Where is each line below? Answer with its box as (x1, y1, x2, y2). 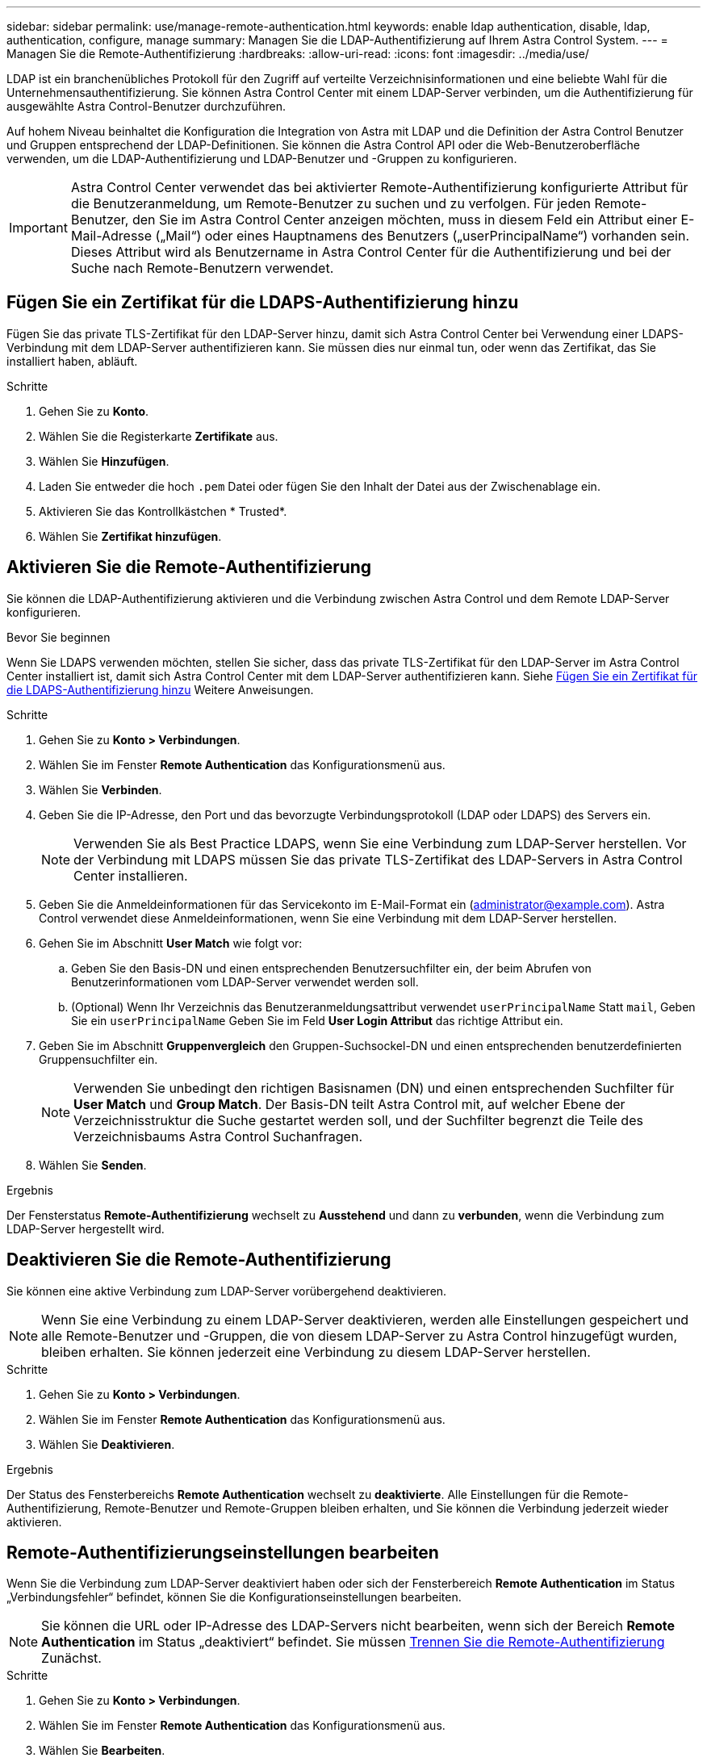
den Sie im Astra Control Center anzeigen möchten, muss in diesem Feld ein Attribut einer (132, 211, 677, 228)
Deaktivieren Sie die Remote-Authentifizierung (6, 1249, 391, 1270)
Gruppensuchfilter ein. (39, 1052, 158, 1066)
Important (9, 220, 68, 236)
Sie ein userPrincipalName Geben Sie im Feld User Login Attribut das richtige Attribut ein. (71, 1013, 563, 1027)
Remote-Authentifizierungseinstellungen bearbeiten (6, 1542, 439, 1563)
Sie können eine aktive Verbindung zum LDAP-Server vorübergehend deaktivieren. (6, 1283, 447, 1298)
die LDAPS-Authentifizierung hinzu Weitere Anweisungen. (6, 682, 314, 697)
